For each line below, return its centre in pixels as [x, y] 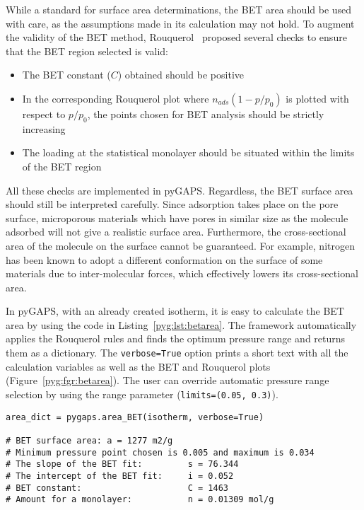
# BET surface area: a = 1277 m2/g [89, 440]
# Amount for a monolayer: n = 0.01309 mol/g [140, 500]
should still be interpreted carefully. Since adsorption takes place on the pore [172, 204]
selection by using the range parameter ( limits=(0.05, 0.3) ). [142, 394]
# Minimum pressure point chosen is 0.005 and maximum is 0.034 [160, 452]
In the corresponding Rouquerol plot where [116, 98]
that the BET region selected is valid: [87, 51]
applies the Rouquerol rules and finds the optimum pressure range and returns [176, 338]
